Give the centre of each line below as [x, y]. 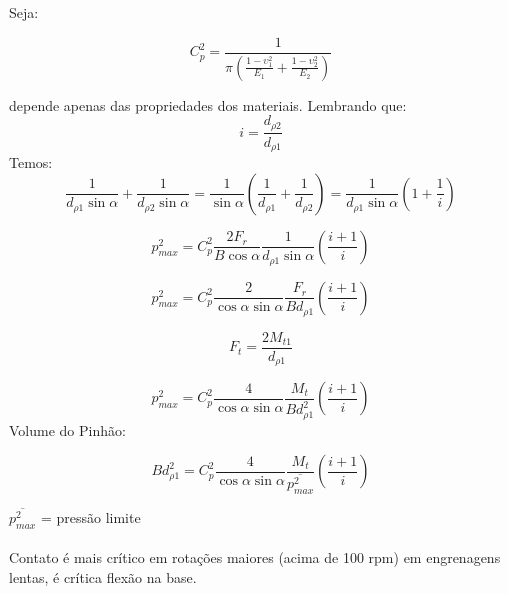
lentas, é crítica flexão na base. [103, 576]
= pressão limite [90, 517]
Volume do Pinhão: [67, 429]
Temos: [31, 162]
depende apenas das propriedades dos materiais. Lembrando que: [208, 104]
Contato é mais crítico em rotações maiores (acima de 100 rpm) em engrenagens [255, 557]
